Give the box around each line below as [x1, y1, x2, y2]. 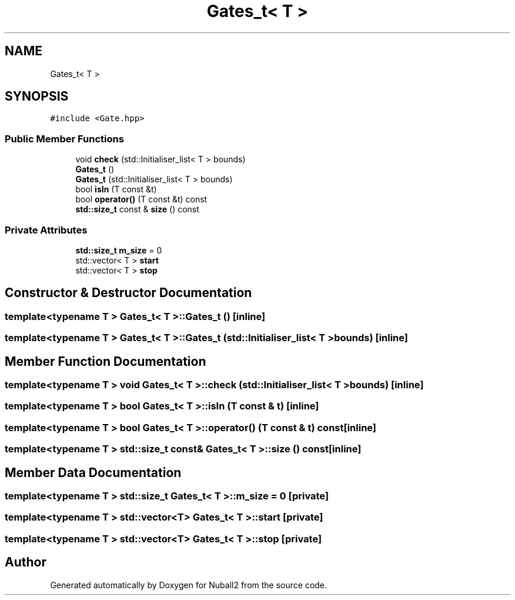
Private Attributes [5, 224, 88, 236]
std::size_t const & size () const [75, 204, 199, 215]
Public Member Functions [5, 132, 124, 145]
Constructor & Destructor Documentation [5, 285, 252, 301]
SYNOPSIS [5, 89, 69, 104]
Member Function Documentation [5, 354, 206, 369]
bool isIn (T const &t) [75, 184, 157, 195]
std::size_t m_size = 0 [75, 245, 162, 255]
